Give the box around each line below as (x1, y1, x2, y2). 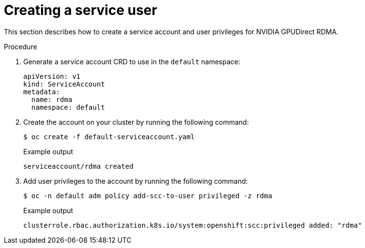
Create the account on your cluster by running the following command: (23, 117, 249, 126)
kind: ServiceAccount (23, 80, 105, 88)
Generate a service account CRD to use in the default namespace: (23, 57, 241, 66)
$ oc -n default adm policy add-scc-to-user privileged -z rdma (23, 191, 273, 200)
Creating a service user (4, 2, 157, 18)
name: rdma (31, 95, 73, 103)
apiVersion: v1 (23, 72, 81, 80)
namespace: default (31, 103, 105, 111)
